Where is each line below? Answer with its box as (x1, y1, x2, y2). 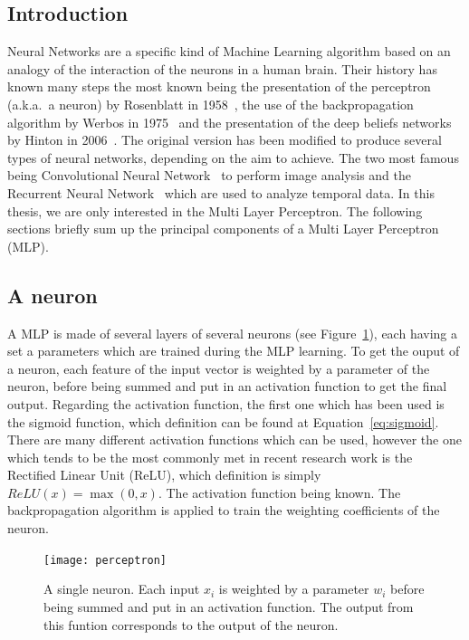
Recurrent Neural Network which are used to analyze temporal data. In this (7, 183, 435, 202)
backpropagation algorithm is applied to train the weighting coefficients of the (7, 501, 440, 520)
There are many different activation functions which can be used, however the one (7, 430, 462, 449)
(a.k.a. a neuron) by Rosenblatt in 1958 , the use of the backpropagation (7, 94, 414, 113)
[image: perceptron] (43, 553, 167, 567)
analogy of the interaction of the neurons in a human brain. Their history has (7, 59, 437, 78)
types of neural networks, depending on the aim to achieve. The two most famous (7, 148, 459, 167)
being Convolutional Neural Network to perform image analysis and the (7, 166, 412, 185)
